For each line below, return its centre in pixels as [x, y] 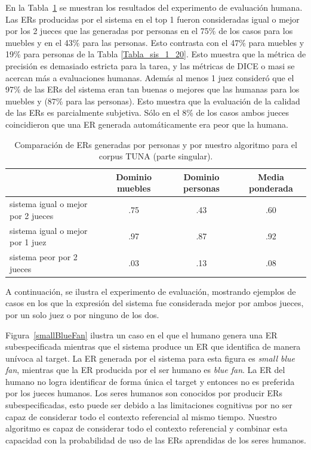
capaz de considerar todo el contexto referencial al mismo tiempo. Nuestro [141, 416]
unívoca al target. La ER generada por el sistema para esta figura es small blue [150, 358]
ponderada [271, 188]
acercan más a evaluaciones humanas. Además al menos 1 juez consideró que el [150, 77]
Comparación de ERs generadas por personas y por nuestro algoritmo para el [156, 144]
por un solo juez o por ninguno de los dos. [82, 314]
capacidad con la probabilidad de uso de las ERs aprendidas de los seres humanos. [156, 440]
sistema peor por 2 [44, 257]
